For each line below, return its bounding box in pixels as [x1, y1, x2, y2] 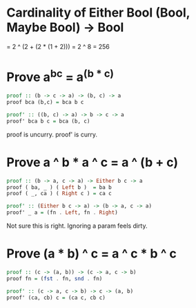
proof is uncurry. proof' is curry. [6, 130, 98, 138]
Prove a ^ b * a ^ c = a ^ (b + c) [6, 154, 179, 170]
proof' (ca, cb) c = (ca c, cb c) [6, 294, 106, 301]
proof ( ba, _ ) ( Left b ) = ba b [6, 183, 112, 191]
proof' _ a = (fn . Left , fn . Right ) [6, 209, 118, 216]
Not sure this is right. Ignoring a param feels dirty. [6, 221, 148, 230]
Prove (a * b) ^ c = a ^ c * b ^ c [6, 246, 177, 262]
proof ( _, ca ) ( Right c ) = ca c [6, 190, 112, 197]
